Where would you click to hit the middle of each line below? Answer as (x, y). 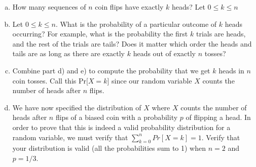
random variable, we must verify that (70, 137)
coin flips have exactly (129, 7)
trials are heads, (221, 34)
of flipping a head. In (218, 117)
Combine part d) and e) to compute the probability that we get (111, 70)
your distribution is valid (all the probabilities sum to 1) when (109, 148)
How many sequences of (49, 7)
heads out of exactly (164, 53)
